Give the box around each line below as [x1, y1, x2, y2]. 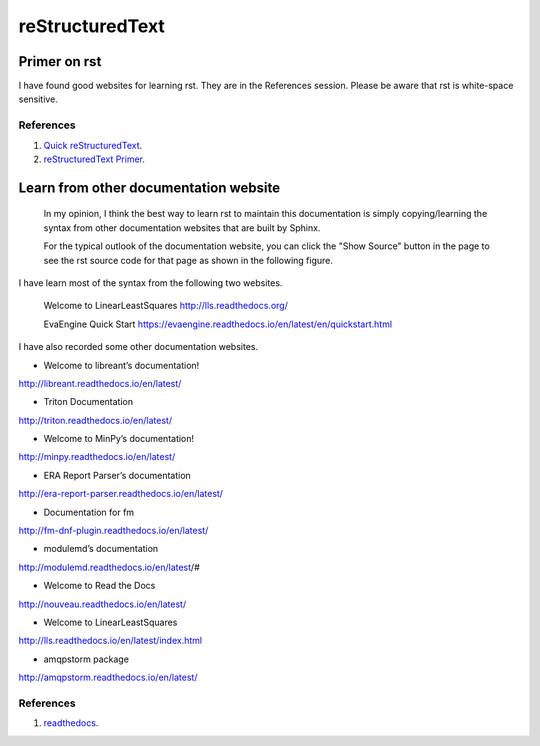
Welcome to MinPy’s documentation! [43, 433, 195, 445]
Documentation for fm [43, 506, 135, 518]
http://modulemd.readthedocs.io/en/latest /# [18, 561, 200, 573]
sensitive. [18, 93, 59, 105]
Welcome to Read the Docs [43, 580, 156, 592]
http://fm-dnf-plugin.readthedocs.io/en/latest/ [18, 525, 209, 537]
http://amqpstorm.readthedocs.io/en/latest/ [18, 671, 198, 684]
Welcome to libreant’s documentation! [43, 359, 200, 371]
